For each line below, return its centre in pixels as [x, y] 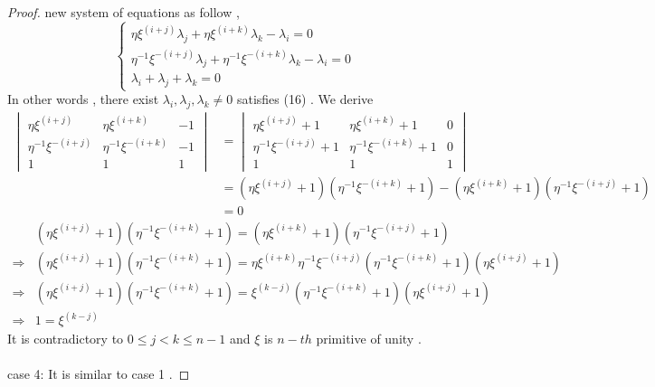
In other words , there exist [83, 99]
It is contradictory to [66, 339]
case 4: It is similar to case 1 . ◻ [99, 374]
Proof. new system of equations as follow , [123, 12]
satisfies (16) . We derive [305, 99]
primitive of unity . [369, 339]
